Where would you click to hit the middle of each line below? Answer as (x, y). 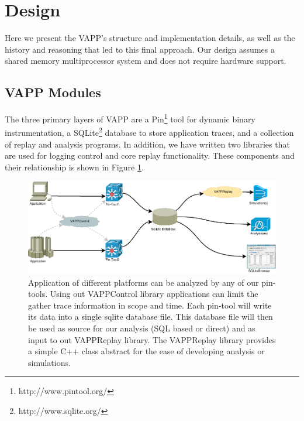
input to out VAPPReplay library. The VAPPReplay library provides (152, 339)
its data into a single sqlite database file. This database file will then (151, 316)
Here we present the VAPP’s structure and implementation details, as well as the (150, 38)
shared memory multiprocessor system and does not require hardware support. (146, 61)
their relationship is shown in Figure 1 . (74, 167)
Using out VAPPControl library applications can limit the (154, 294)
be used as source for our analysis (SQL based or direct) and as (142, 328)
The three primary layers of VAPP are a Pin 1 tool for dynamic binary (130, 118)
